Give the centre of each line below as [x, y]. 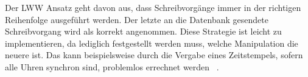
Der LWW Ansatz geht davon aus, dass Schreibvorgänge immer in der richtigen [153, 7]
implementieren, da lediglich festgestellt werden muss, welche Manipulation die [152, 43]
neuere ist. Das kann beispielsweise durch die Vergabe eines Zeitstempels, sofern [154, 55]
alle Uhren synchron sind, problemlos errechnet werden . [112, 66]
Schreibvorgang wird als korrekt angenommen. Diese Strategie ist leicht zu [143, 31]
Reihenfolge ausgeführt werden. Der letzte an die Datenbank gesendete [137, 19]
